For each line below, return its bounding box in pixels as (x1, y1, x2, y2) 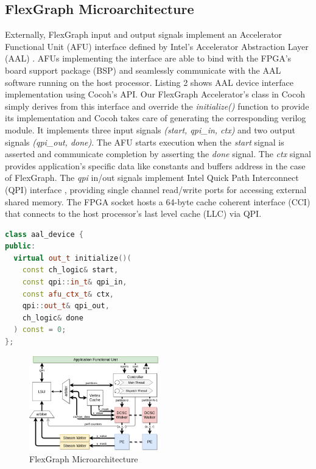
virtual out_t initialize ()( (13, 253, 132, 263)
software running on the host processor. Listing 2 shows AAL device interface (5, 76, 293, 88)
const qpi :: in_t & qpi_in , (22, 278, 127, 287)
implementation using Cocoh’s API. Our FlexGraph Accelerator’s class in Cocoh (5, 88, 305, 100)
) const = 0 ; (13, 325, 66, 334)
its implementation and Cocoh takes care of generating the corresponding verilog (5, 111, 306, 124)
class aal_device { (5, 230, 83, 239)
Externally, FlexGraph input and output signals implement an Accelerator (5, 28, 283, 41)
